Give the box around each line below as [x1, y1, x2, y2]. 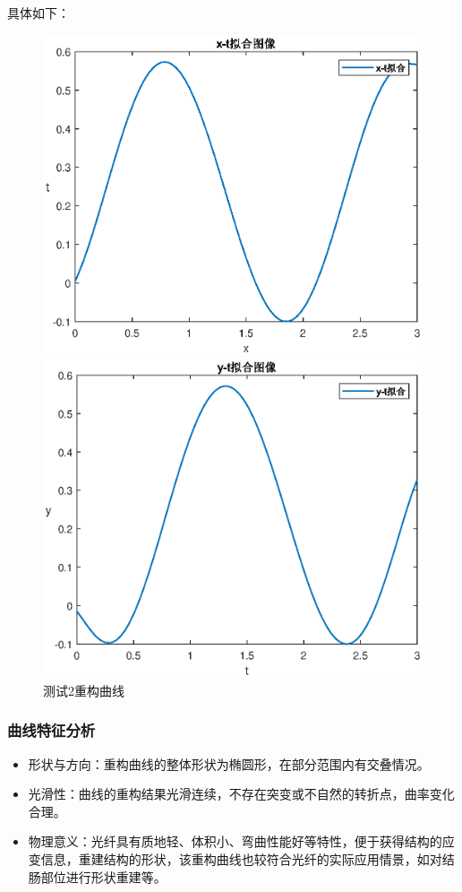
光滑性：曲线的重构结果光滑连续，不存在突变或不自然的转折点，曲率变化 [28, 784, 455, 803]
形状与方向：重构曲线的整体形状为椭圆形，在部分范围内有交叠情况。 [28, 754, 430, 773]
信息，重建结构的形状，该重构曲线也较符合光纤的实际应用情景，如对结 [40, 850, 455, 869]
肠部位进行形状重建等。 [28, 867, 167, 886]
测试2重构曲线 [43, 680, 124, 699]
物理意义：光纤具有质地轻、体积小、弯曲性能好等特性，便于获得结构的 [28, 832, 442, 851]
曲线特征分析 [7, 719, 96, 741]
